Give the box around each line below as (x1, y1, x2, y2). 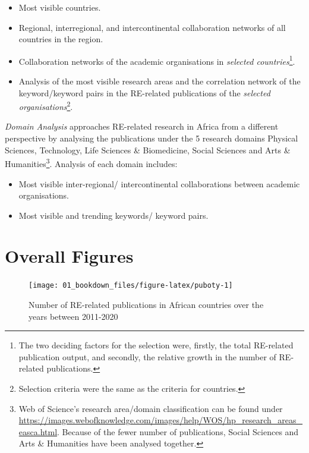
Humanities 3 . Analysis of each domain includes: (5, 156, 178, 169)
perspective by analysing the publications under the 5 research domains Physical (5, 132, 298, 144)
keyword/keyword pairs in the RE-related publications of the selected (18, 86, 270, 99)
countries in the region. (18, 33, 103, 45)
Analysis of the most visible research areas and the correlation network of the (18, 75, 301, 87)
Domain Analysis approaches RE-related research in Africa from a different (5, 120, 279, 133)
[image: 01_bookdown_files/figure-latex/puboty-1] (29, 281, 233, 290)
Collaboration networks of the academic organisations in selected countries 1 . (18, 53, 295, 67)
